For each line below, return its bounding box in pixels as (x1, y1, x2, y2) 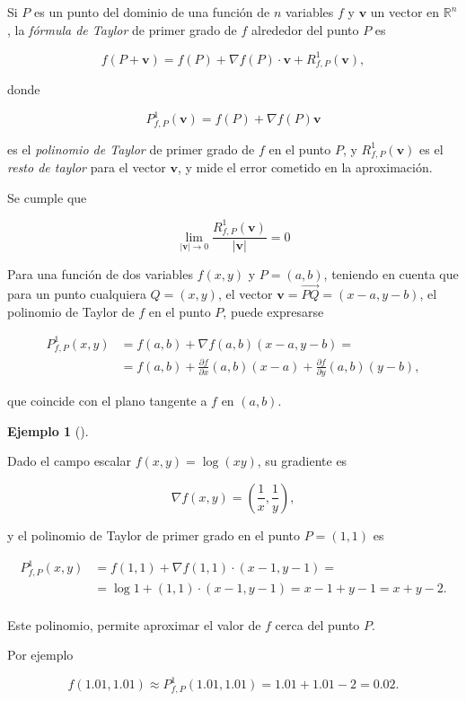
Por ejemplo (7, 645, 74, 664)
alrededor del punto (251, 20, 359, 39)
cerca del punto (275, 615, 360, 634)
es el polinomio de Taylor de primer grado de (7, 139, 255, 158)
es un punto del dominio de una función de (34, 3, 270, 21)
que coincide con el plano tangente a (7, 391, 207, 410)
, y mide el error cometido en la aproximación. (177, 158, 433, 177)
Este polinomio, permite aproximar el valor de (7, 615, 261, 634)
